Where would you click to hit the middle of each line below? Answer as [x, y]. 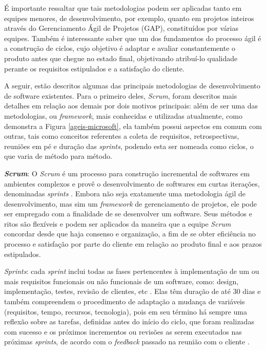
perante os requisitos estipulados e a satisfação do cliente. [94, 68]
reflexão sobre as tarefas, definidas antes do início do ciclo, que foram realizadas [129, 321]
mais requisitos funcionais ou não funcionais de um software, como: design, [121, 281]
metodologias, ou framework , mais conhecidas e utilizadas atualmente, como [123, 115]
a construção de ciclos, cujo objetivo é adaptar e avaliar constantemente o [120, 48]
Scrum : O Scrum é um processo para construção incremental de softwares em [127, 173]
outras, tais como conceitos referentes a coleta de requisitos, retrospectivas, [122, 136]
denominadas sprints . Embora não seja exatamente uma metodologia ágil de [125, 194]
